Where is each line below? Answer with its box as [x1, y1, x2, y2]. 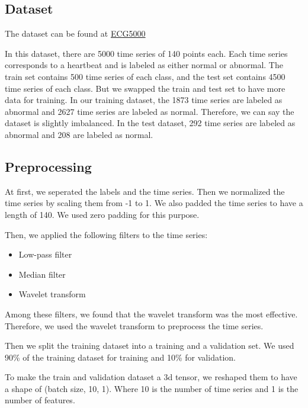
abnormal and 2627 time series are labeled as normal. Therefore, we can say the [5, 105, 294, 117]
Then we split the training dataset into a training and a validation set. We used [5, 339, 294, 352]
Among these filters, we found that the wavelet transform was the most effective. [5, 307, 298, 320]
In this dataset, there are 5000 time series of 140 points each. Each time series [5, 47, 288, 59]
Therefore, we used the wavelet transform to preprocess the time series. [5, 319, 264, 332]
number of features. [5, 394, 75, 406]
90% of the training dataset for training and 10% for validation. [5, 351, 236, 363]
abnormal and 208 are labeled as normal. [5, 128, 153, 140]
